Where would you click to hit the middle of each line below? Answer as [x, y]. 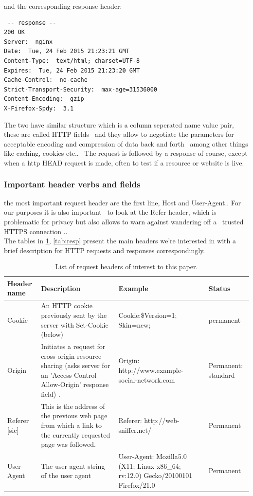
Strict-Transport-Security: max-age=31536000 [81, 89]
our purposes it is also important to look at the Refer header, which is [110, 212]
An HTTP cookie [67, 305]
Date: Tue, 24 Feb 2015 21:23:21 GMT [67, 51]
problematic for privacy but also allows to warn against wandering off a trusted [124, 221]
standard [222, 375]
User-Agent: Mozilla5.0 [153, 456]
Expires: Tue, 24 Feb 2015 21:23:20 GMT [72, 70]
